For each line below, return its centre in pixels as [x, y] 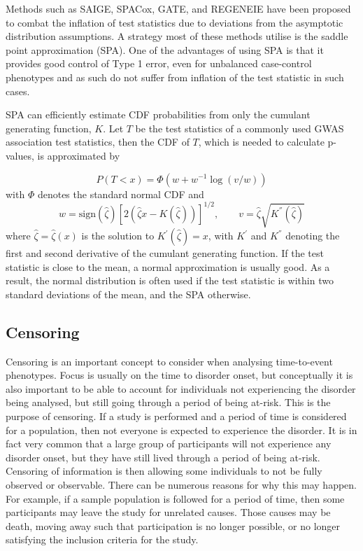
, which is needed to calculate [261, 142]
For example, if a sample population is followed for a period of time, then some [175, 498]
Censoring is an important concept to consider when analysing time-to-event [169, 361]
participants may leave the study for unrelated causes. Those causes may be [168, 512]
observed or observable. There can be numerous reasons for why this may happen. [181, 484]
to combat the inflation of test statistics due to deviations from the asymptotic [175, 22]
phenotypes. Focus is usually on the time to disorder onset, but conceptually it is [179, 375]
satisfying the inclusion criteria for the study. [102, 539]
